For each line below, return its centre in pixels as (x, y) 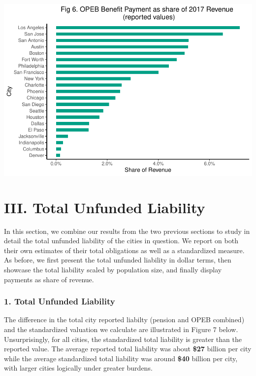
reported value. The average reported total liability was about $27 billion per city (128, 349)
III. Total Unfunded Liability (105, 207)
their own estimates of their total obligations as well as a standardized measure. (124, 250)
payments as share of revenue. (49, 279)
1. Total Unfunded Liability (60, 301)
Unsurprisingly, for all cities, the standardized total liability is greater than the (123, 339)
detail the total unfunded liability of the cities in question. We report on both (121, 241)
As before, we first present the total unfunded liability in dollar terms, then (118, 260)
